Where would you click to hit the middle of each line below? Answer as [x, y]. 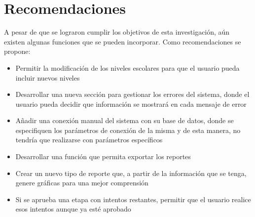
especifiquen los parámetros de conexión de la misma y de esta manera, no [128, 130]
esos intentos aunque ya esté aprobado [73, 209]
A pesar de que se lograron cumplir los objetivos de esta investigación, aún [117, 32]
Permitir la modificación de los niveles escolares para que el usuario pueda [127, 67]
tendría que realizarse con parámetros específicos [89, 140]
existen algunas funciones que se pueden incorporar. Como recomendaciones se [123, 41]
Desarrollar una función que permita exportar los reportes [103, 156]
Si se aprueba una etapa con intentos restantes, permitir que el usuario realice [133, 199]
